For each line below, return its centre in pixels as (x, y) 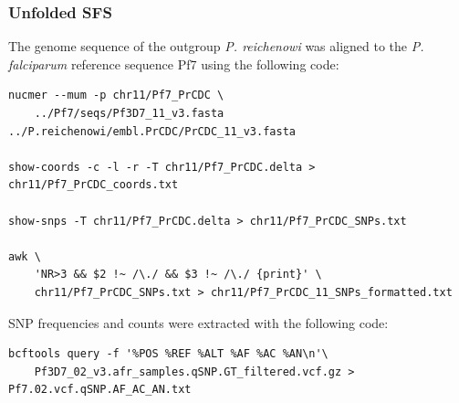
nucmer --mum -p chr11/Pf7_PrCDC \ (116, 95)
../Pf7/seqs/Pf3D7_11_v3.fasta (129, 113)
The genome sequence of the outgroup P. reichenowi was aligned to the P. (216, 46)
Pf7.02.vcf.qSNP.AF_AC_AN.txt (100, 390)
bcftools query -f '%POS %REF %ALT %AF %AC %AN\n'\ (168, 354)
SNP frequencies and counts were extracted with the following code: (198, 322)
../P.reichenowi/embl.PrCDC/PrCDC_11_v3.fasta (152, 131)
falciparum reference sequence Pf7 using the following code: (174, 64)
